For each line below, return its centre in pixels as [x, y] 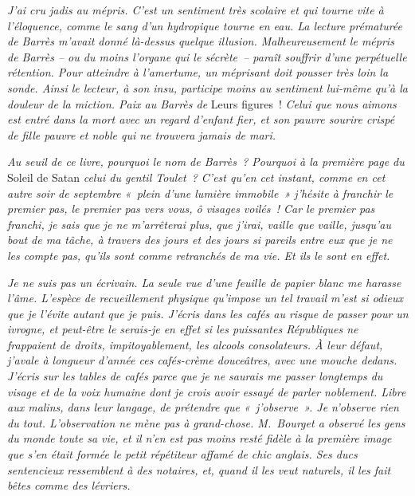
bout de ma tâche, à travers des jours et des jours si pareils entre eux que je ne [200, 240]
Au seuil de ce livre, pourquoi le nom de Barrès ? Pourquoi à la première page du [206, 161]
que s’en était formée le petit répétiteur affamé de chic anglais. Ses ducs [182, 454]
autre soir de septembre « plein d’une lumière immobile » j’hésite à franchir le [200, 193]
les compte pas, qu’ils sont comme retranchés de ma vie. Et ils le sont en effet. [199, 255]
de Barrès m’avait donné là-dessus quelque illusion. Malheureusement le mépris [201, 41]
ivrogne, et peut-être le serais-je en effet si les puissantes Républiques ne [183, 329]
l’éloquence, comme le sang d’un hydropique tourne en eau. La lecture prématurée [205, 25]
